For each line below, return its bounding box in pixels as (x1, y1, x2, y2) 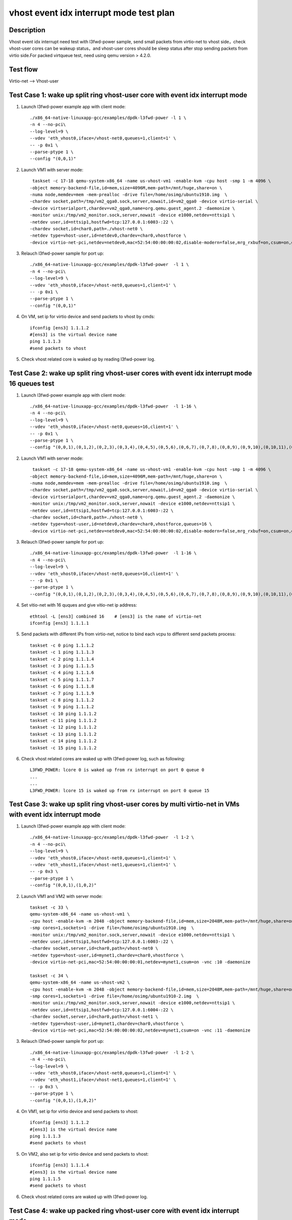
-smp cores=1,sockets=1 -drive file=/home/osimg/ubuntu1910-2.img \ (30, 994, 200, 999)
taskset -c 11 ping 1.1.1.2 (30, 718, 97, 723)
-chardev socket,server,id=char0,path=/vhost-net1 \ (30, 1014, 158, 1019)
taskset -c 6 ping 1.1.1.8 (30, 684, 94, 689)
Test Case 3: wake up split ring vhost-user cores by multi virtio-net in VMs (9, 800, 240, 809)
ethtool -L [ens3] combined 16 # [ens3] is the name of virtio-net (30, 613, 202, 619)
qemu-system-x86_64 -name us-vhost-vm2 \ (30, 980, 130, 985)
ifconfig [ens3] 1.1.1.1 (30, 620, 89, 626)
